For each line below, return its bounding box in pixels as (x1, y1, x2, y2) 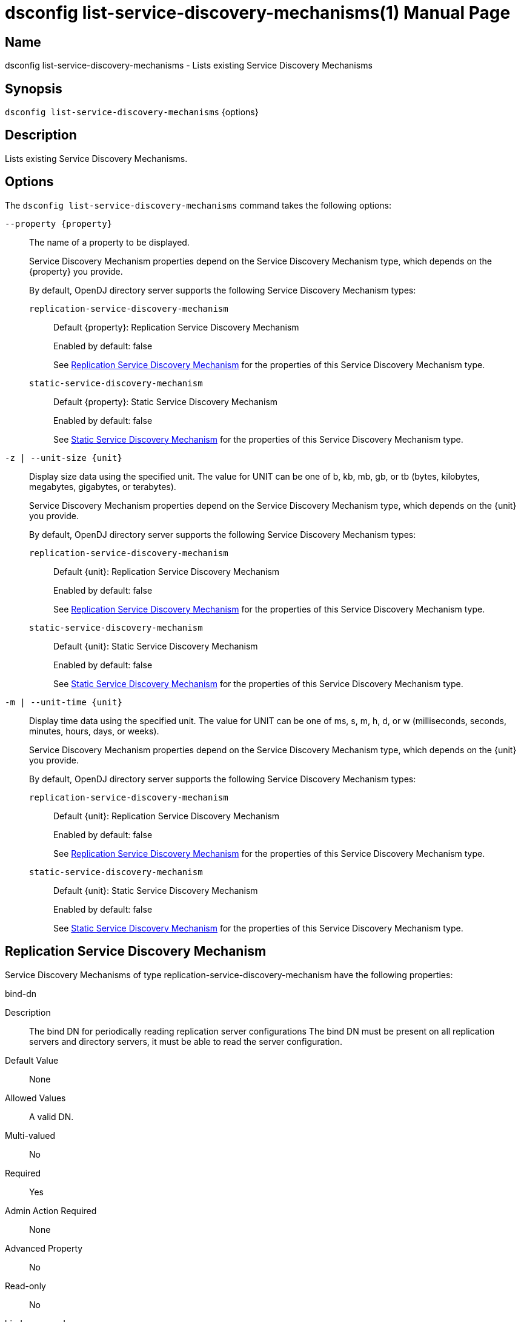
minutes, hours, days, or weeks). (29, 725, 159, 736)
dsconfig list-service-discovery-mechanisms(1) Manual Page (5, 2, 511, 23)
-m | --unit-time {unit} (5, 697, 122, 707)
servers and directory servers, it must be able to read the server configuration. (29, 1036, 343, 1047)
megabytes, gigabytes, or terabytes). (29, 481, 176, 492)
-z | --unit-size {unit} (5, 452, 122, 463)
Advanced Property (5, 1243, 83, 1253)
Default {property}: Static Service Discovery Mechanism (53, 396, 278, 407)
